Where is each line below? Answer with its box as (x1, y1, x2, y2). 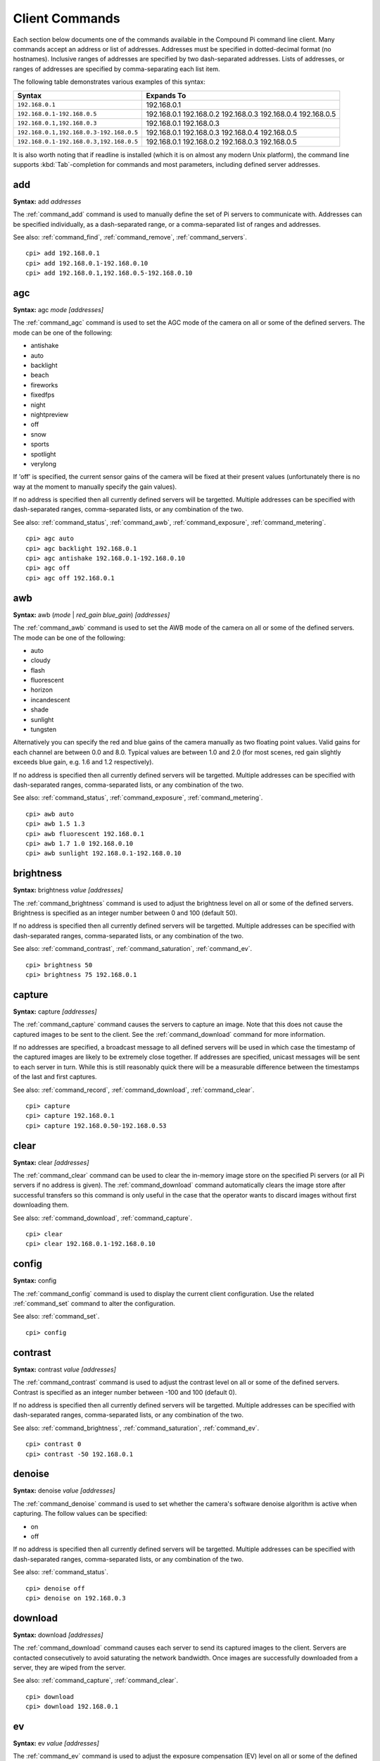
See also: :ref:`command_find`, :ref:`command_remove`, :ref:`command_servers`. (13, 232, 248, 241)
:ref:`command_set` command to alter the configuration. (13, 1300, 176, 1308)
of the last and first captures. (13, 1073, 98, 1081)
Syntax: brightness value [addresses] (13, 886, 123, 895)
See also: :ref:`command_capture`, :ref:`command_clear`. (13, 1676, 179, 1685)
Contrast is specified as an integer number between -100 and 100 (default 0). (13, 1388, 237, 1396)
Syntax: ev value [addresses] (13, 1739, 100, 1748)
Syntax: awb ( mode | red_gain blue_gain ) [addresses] (13, 610, 170, 619)
